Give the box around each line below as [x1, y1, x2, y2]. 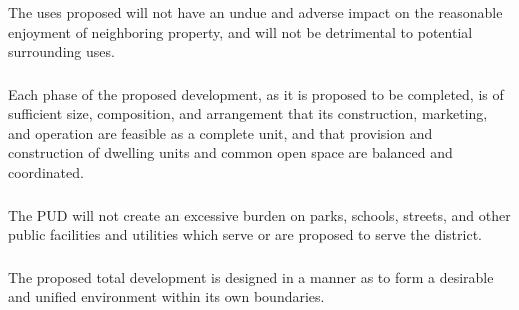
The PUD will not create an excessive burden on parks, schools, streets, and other [8, 204, 511, 225]
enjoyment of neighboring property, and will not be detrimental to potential [8, 21, 473, 42]
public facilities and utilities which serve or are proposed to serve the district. [8, 224, 482, 245]
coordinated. [8, 162, 84, 182]
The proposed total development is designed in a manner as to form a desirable [8, 266, 494, 287]
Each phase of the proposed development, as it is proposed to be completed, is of [8, 83, 504, 104]
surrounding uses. [8, 41, 115, 62]
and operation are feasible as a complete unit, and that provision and [8, 122, 433, 143]
